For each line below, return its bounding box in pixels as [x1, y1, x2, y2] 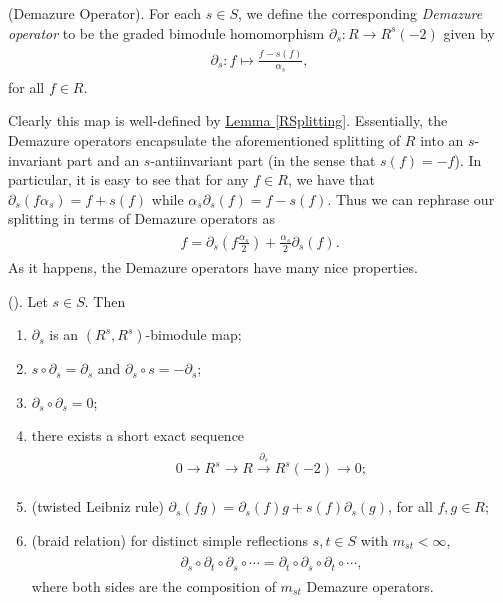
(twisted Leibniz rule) [31, 496, 164, 517]
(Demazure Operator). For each [8, 3, 202, 23]
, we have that [287, 169, 376, 190]
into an [420, 129, 464, 150]
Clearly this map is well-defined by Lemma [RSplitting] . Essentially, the [8, 110, 448, 131]
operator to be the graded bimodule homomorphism [8, 22, 325, 43]
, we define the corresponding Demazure [237, 3, 483, 23]
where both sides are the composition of [31, 575, 276, 596]
